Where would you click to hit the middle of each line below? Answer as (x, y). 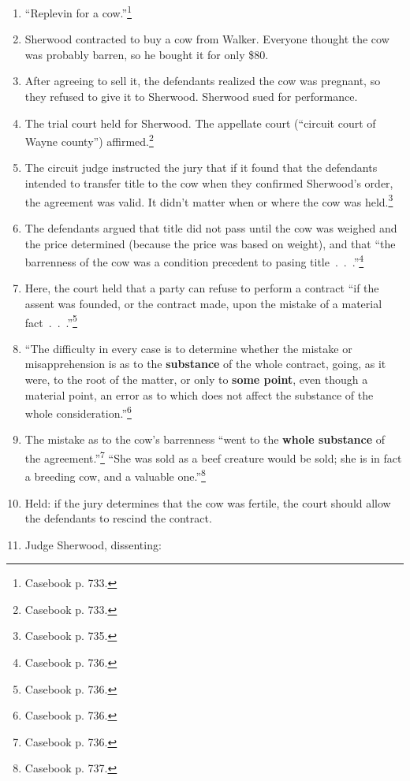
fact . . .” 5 (51, 321)
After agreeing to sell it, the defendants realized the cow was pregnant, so (203, 81)
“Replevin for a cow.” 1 (78, 11)
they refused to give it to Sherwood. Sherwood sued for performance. (191, 97)
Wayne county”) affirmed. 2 (89, 140)
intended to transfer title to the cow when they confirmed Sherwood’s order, (209, 183)
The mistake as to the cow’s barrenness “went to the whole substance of (205, 439)
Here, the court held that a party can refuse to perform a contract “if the (202, 288)
